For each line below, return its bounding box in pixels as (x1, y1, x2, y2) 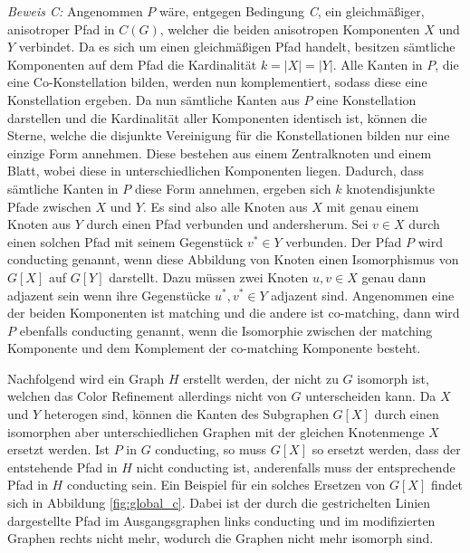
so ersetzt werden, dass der (312, 440, 461, 459)
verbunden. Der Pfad (285, 232, 402, 251)
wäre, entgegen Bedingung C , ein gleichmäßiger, (158, 2, 425, 20)
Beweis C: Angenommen (7, 2, 143, 20)
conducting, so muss (155, 440, 267, 459)
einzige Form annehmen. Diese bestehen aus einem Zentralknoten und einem (7, 143, 432, 162)
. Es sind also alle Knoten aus (142, 196, 308, 215)
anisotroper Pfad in (7, 19, 115, 38)
